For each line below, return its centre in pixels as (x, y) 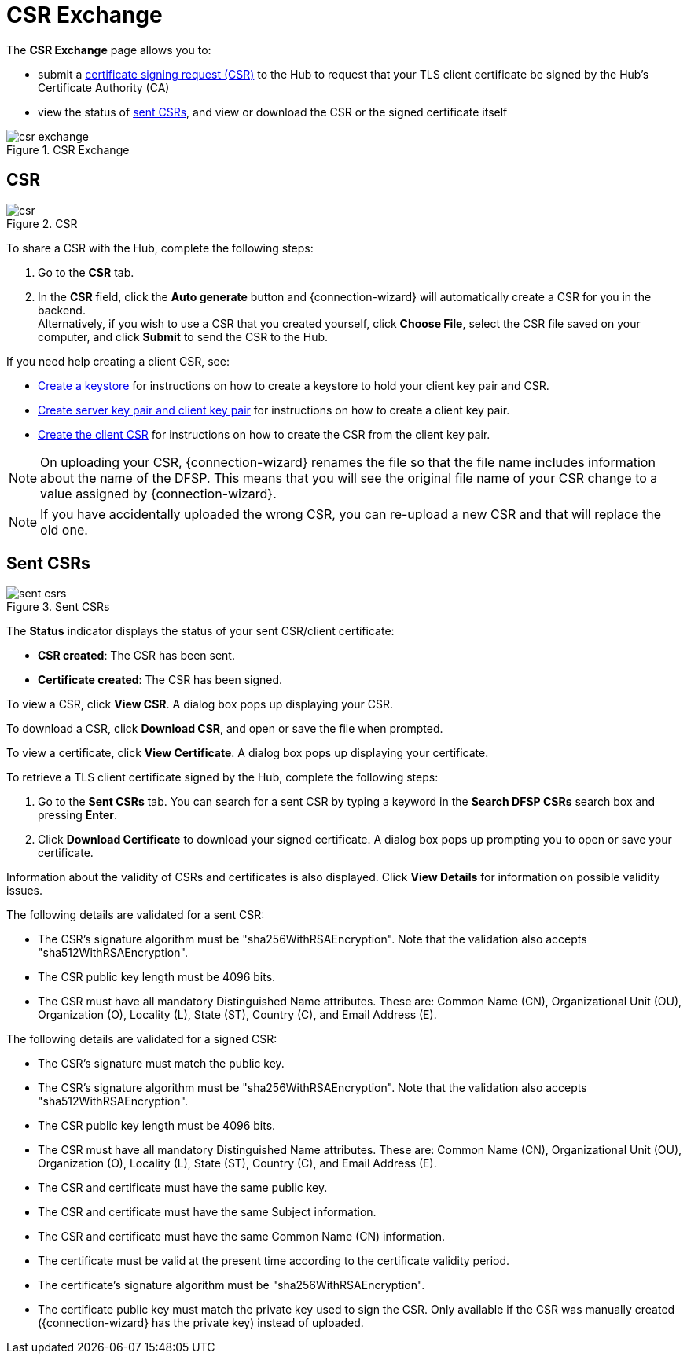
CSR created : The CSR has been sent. (136, 656)
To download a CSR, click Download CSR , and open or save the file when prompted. (225, 729)
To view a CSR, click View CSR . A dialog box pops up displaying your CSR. (200, 704)
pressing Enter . (78, 815)
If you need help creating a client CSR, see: (118, 361)
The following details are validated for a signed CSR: (142, 1039)
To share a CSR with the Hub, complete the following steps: (160, 248)
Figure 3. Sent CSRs (58, 607)
